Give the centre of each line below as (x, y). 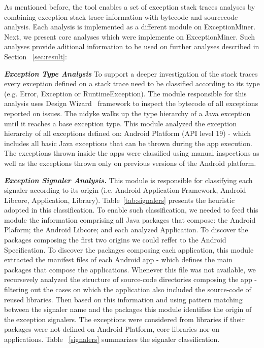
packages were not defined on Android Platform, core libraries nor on (112, 329)
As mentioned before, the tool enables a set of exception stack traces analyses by (130, 7)
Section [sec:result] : (36, 56)
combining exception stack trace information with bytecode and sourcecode (121, 16)
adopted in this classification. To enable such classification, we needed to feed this (131, 210)
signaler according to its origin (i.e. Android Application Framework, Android (125, 190)
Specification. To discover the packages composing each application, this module (129, 249)
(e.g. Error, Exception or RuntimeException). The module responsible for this (125, 93)
